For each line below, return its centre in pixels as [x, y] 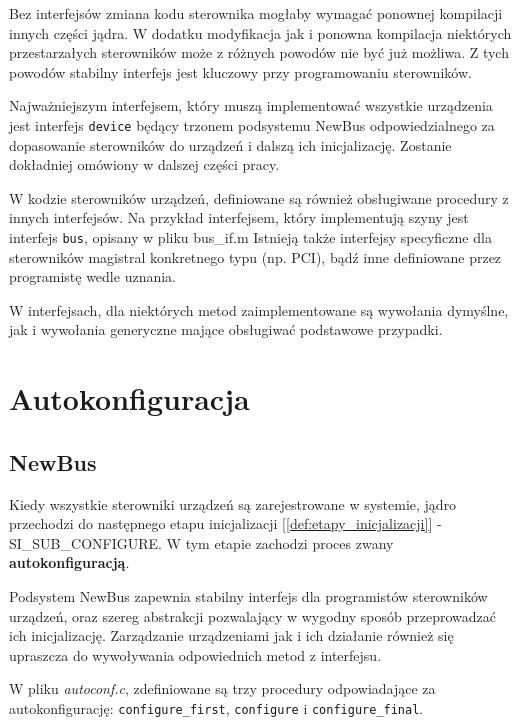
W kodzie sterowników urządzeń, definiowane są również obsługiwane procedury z [259, 197]
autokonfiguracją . [69, 562]
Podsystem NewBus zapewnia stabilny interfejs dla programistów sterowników [248, 595]
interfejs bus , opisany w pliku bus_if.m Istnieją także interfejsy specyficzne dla [250, 237]
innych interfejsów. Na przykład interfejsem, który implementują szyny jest [239, 217]
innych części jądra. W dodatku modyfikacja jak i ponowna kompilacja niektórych [260, 32]
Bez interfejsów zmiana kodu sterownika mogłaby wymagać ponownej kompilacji [256, 13]
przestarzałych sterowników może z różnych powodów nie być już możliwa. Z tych [259, 52]
